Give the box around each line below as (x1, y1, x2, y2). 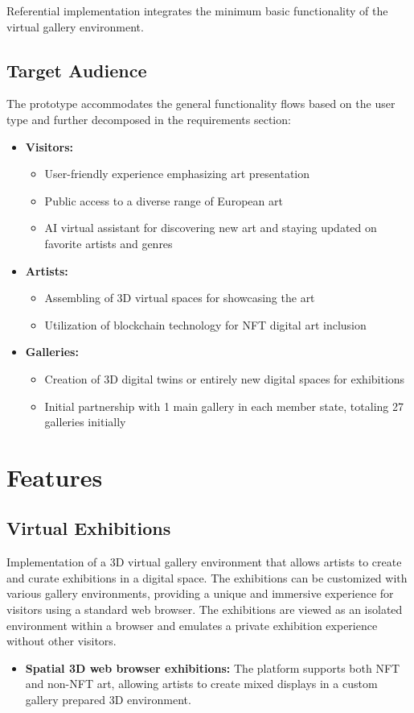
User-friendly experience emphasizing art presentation (44, 165, 310, 182)
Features (6, 460, 103, 493)
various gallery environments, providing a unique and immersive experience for (6, 585, 394, 602)
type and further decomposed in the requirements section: (6, 110, 291, 127)
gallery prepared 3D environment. (25, 691, 191, 708)
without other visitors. (6, 632, 117, 649)
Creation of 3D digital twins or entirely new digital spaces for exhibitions (44, 370, 405, 387)
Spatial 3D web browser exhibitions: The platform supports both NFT (25, 659, 400, 676)
